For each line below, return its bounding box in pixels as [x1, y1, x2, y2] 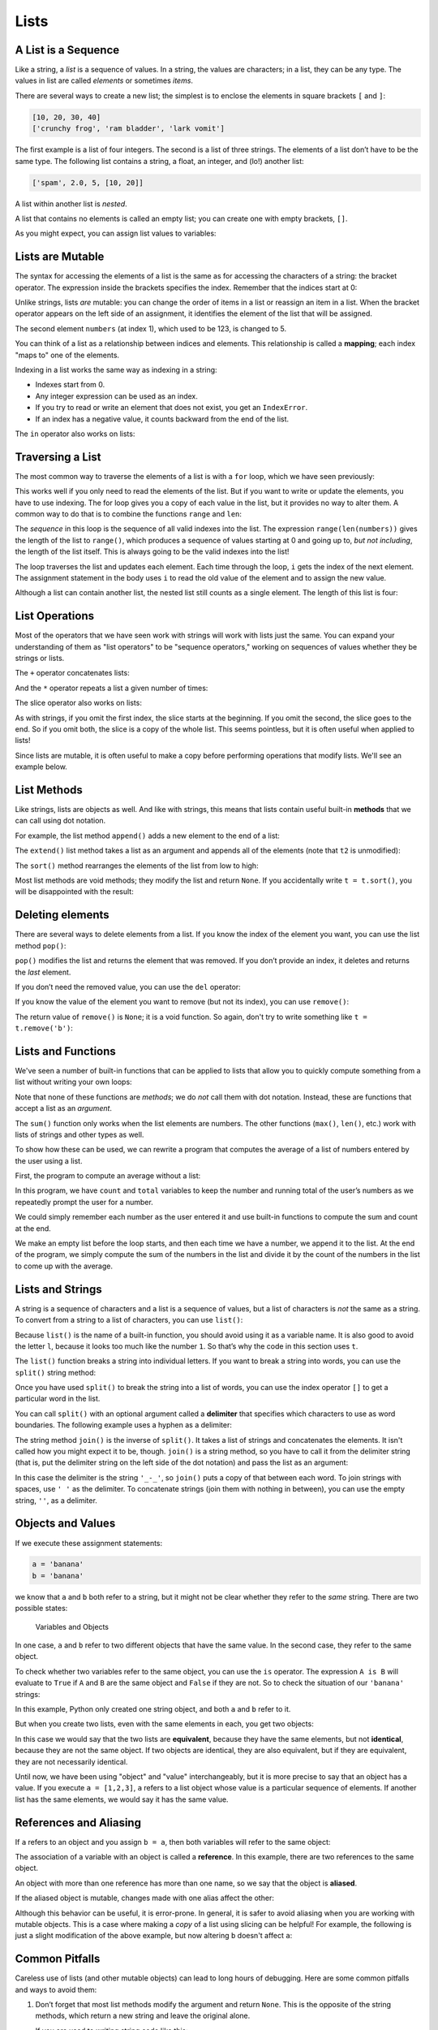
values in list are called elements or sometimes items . [15, 76, 194, 85]
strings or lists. [15, 654, 65, 663]
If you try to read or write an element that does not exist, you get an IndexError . [35, 403, 308, 412]
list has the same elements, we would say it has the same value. [15, 1795, 229, 1804]
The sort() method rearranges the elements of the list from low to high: [15, 861, 259, 870]
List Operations [15, 609, 95, 623]
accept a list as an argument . [15, 1104, 113, 1113]
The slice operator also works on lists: [15, 698, 142, 708]
